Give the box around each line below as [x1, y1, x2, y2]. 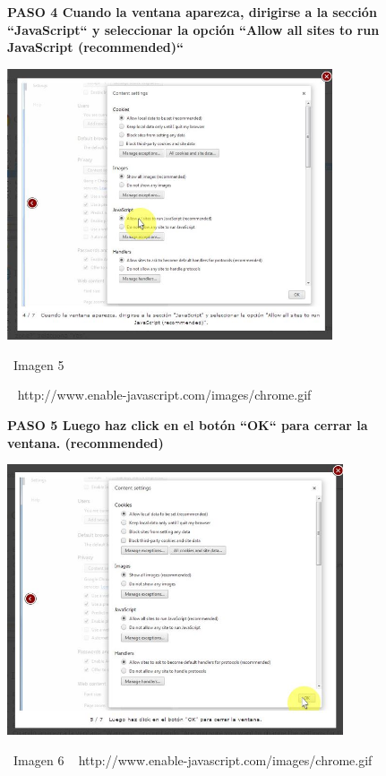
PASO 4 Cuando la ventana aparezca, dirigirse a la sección [7, 3, 377, 21]
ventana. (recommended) [7, 433, 164, 452]
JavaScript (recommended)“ [7, 38, 184, 56]
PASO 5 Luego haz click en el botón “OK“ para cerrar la [7, 415, 368, 434]
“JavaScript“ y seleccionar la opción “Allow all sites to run [7, 20, 380, 39]
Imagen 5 [13, 355, 64, 374]
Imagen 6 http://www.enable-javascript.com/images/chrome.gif [13, 751, 373, 770]
